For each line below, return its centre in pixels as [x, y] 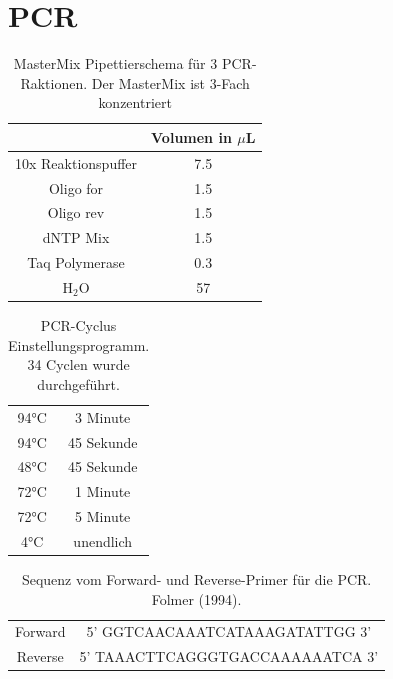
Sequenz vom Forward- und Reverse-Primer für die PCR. [196, 579]
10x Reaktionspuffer [76, 162]
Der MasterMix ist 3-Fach [170, 82]
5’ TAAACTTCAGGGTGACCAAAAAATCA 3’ [229, 656]
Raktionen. [54, 82]
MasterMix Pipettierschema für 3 [115, 63]
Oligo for [76, 187]
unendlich [103, 540]
